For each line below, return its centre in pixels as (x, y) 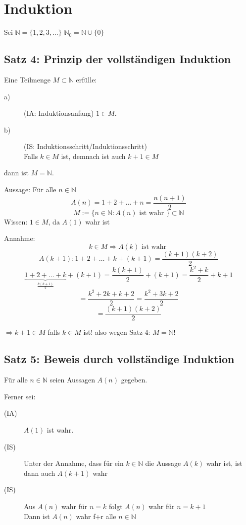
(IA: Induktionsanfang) (59, 113)
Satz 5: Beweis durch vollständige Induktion (119, 359)
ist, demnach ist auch (93, 156)
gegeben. (134, 380)
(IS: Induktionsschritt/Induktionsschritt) (85, 146)
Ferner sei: (20, 396)
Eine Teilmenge (27, 79)
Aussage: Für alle (30, 189)
